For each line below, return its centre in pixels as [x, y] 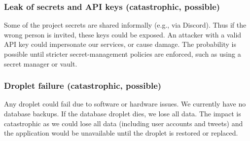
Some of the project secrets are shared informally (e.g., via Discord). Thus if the [125, 25]
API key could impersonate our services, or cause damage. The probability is [120, 44]
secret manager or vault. [41, 63]
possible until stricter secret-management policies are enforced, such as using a [123, 54]
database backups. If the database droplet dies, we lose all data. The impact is [123, 113]
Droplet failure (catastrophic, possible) [83, 86]
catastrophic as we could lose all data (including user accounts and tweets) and [124, 123]
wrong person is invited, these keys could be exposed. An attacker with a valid [123, 34]
